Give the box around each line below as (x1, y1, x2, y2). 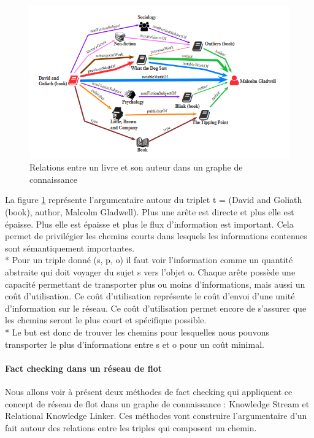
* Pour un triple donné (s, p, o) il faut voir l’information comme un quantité (5, 253, 293, 266)
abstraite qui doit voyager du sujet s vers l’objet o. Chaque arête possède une (5, 266, 296, 278)
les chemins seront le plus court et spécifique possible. (5, 313, 207, 326)
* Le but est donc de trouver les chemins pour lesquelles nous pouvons (5, 325, 269, 338)
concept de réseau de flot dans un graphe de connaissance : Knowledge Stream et (5, 397, 310, 410)
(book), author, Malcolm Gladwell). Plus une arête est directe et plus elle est (5, 206, 294, 218)
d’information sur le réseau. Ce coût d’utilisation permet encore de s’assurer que (5, 301, 307, 314)
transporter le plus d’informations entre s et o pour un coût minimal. (5, 337, 264, 350)
